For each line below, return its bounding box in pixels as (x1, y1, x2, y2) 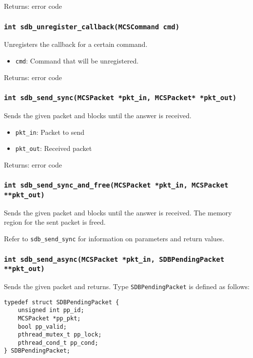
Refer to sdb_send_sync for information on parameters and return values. (4, 233, 225, 243)
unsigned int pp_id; (18, 307, 84, 314)
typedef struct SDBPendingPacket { (4, 298, 119, 306)
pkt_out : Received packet (15, 143, 92, 153)
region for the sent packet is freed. (4, 217, 106, 227)
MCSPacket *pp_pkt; (18, 315, 81, 322)
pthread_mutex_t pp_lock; (18, 331, 102, 338)
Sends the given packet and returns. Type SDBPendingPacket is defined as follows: (4, 281, 250, 291)
